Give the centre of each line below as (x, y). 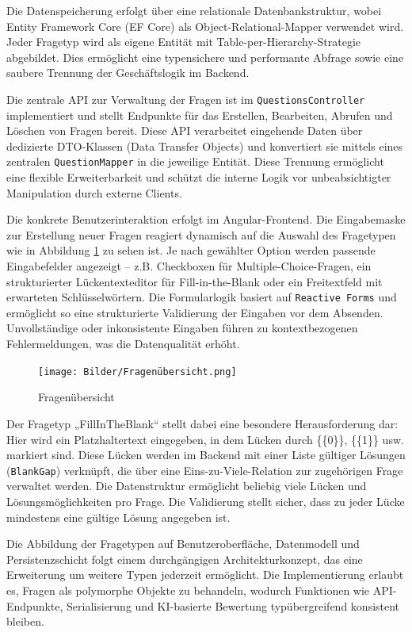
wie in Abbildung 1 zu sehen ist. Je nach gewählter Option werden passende (191, 250)
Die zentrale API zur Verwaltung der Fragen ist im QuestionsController (186, 99)
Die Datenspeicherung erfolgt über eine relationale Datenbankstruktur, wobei (194, 10)
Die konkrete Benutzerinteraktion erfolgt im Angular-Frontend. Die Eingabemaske (206, 219)
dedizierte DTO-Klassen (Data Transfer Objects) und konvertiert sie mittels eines (205, 146)
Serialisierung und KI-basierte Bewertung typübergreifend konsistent (233, 605)
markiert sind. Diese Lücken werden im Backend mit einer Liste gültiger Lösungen (206, 455)
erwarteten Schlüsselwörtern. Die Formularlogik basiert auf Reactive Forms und (202, 297)
